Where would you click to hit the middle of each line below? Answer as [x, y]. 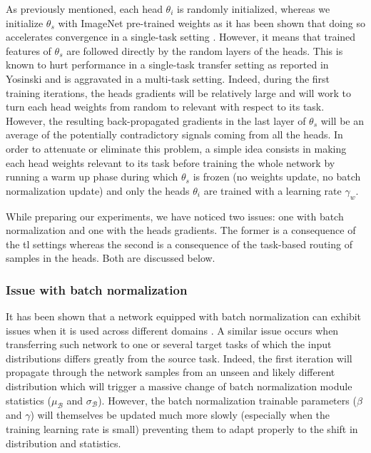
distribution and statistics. [63, 443]
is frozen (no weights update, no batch [277, 177]
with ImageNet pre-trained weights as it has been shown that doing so [212, 22]
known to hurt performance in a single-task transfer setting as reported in [167, 65]
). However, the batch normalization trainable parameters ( [227, 400]
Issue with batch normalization [97, 289]
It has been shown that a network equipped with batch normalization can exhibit [184, 316]
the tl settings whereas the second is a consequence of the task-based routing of [179, 244]
